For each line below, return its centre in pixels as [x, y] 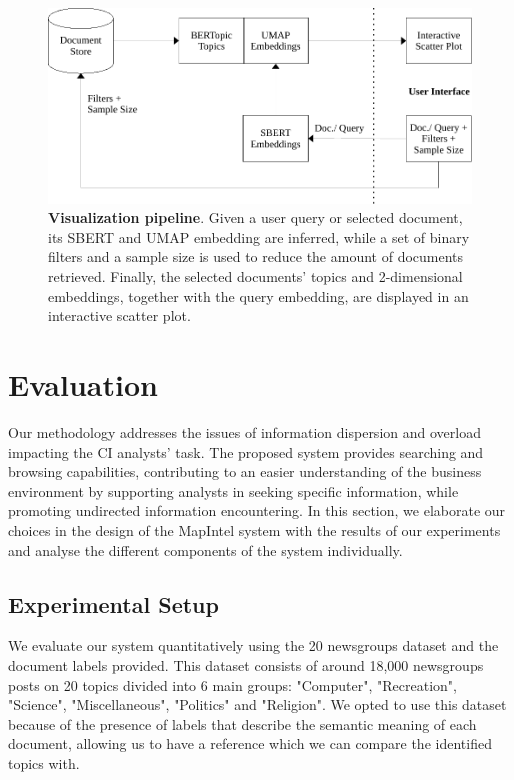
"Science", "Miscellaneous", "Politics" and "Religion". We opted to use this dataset [257, 704]
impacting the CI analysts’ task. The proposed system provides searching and [246, 451]
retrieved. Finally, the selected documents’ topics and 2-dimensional [255, 276]
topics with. [44, 762]
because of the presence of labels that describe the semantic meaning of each [242, 723]
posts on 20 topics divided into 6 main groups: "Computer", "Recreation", [232, 684]
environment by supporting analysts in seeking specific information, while [233, 490]
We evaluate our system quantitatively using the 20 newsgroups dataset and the [253, 645]
